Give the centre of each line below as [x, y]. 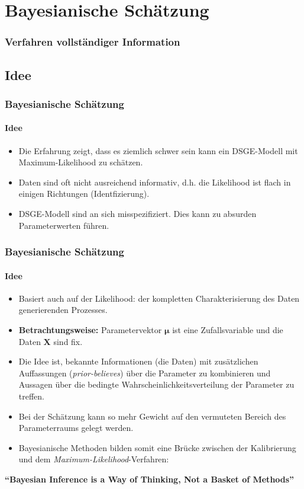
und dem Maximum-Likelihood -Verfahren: [94, 459]
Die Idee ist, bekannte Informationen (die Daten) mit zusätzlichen [138, 361]
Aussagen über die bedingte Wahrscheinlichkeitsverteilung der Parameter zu [156, 384]
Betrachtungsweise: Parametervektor [90, 330]
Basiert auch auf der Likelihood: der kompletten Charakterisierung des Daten [159, 298]
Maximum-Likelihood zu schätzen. [81, 162]
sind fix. [68, 341]
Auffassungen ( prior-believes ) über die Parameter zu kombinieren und [145, 373]
